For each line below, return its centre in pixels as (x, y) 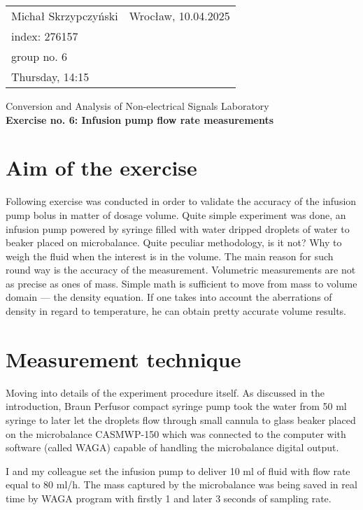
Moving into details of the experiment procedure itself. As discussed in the (165, 392)
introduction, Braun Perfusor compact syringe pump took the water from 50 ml (176, 406)
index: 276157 (45, 36)
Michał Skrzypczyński (65, 16)
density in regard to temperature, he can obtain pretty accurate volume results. (176, 311)
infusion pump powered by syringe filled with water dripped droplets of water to (178, 228)
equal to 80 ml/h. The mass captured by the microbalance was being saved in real (181, 484)
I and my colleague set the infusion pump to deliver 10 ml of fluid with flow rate (178, 470)
